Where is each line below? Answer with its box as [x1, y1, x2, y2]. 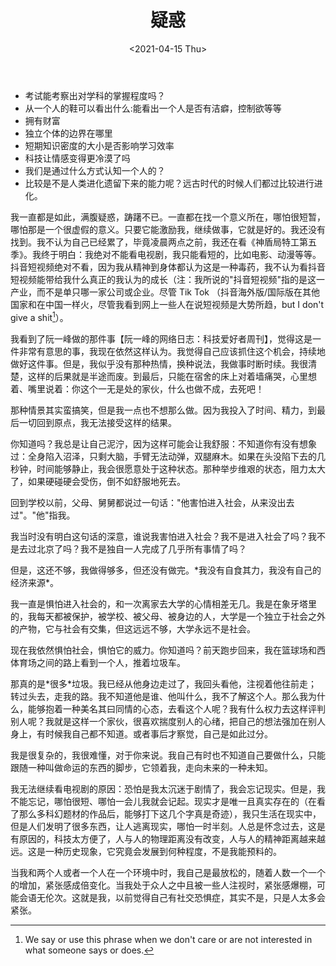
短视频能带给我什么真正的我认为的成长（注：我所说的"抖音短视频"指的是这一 [10, 273, 326, 285]
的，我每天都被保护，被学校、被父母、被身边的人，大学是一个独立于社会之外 [10, 610, 326, 622]
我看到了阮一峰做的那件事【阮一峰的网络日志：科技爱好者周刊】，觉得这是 [10, 332, 313, 345]
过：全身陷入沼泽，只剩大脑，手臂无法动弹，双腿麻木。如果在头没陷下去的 [10, 450, 317, 462]
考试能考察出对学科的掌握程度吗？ [24, 89, 166, 101]
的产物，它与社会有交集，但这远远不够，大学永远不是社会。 [10, 622, 256, 635]
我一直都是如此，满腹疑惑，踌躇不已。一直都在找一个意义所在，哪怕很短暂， [10, 211, 326, 223]
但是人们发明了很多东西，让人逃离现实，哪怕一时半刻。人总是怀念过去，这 [10, 820, 317, 832]
